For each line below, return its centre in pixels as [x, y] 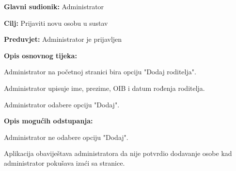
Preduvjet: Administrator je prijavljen [63, 39]
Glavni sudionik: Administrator [54, 6]
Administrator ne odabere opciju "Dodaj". [66, 137]
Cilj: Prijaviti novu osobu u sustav [56, 23]
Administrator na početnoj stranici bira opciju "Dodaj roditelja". [100, 72]
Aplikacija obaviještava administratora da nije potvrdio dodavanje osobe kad [118, 153]
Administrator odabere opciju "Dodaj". [62, 104]
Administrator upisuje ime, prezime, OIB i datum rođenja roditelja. [104, 88]
